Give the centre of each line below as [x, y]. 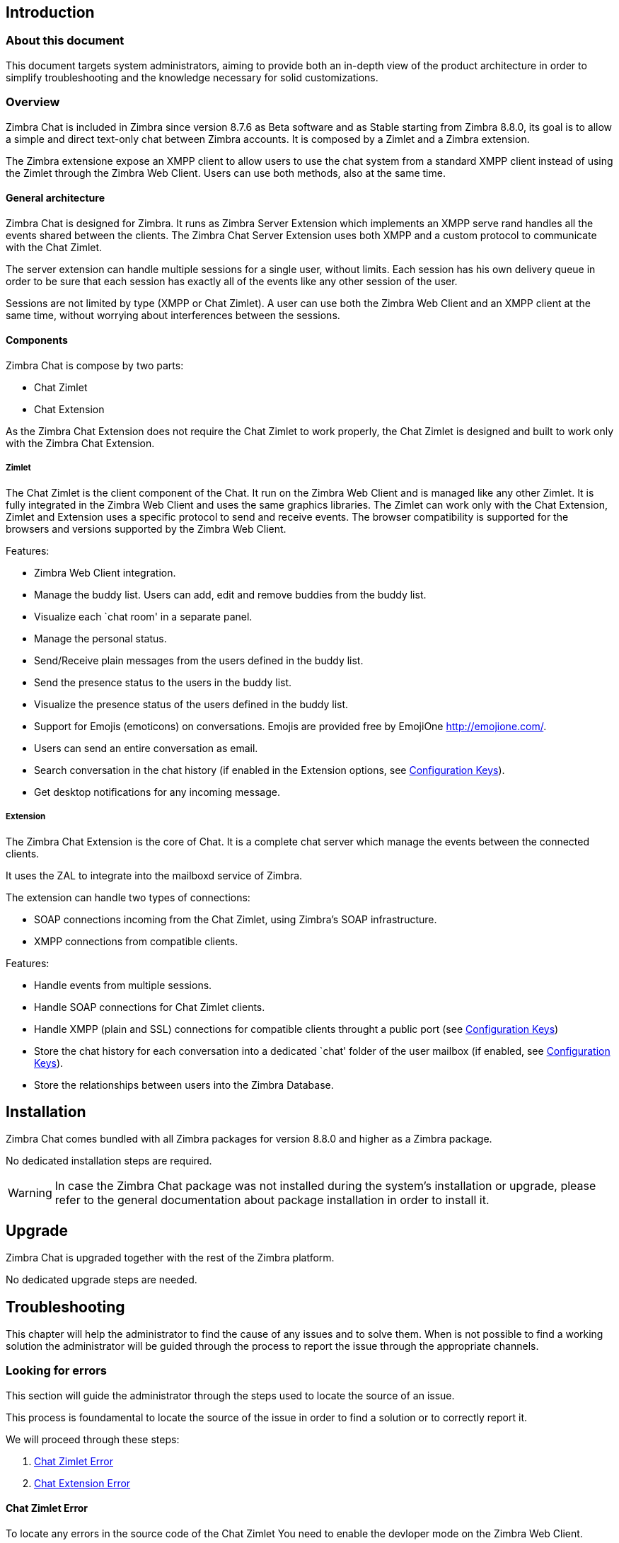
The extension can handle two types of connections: [128, 897]
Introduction [50, 12]
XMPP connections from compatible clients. [136, 941]
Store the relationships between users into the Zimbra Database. [184, 1085]
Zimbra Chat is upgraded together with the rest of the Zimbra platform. [170, 1258]
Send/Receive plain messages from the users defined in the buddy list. [199, 660]
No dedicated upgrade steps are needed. [102, 1280]
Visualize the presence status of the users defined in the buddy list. [191, 704]
